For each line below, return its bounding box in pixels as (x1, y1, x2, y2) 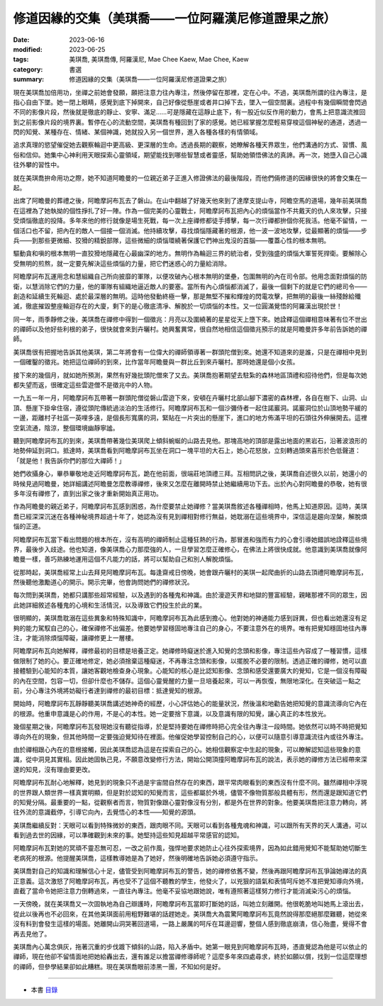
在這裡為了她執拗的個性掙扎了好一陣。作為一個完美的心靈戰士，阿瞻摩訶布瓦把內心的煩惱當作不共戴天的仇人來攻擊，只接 (13, 206, 367, 215)
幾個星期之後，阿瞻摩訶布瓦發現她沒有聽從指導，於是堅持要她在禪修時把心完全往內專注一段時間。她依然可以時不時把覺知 (13, 722, 367, 731)
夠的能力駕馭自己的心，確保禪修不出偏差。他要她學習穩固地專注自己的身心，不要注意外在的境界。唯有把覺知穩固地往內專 (13, 624, 367, 632)
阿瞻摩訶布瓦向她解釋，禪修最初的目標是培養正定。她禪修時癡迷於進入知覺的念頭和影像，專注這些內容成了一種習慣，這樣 (13, 647, 367, 655)
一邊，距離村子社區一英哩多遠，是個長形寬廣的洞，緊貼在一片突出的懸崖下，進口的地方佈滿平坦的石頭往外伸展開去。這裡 (13, 413, 367, 422)
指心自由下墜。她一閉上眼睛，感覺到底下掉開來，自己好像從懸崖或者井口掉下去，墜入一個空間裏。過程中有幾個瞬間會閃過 (13, 98, 367, 106)
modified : (13, 45, 43, 53)
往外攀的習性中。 (13, 160, 63, 169)
